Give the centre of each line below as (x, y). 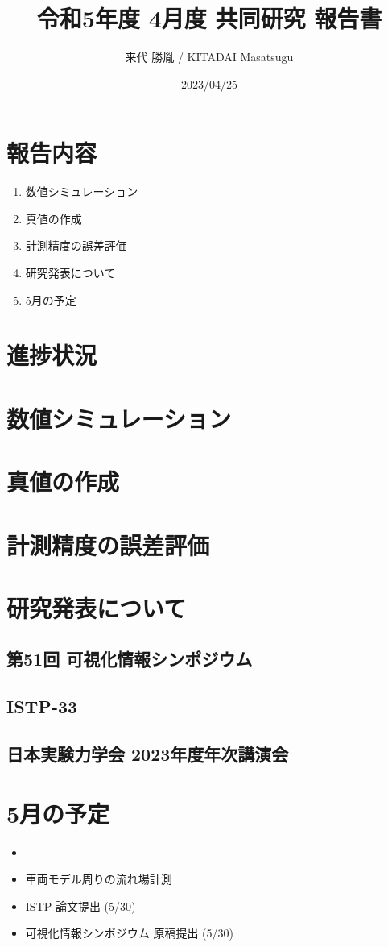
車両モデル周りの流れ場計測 (99, 879)
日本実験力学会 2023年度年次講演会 (148, 754)
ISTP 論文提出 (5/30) (80, 905)
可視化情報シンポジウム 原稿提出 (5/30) (130, 933)
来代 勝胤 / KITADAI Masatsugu (209, 57)
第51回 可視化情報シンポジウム (130, 659)
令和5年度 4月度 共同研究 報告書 (209, 18)
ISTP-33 (42, 706)
